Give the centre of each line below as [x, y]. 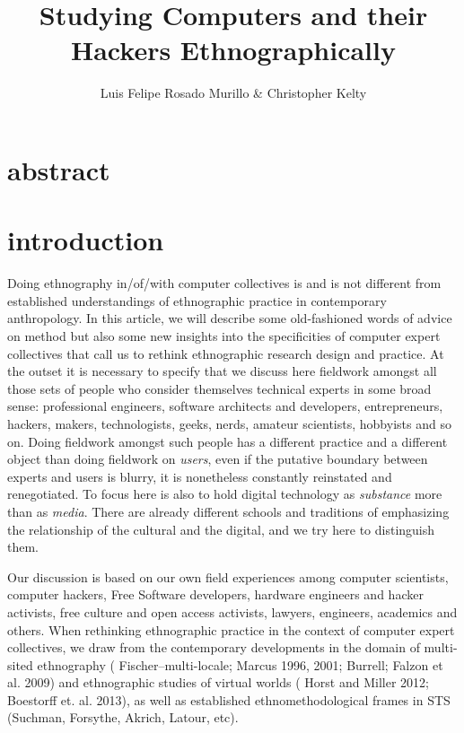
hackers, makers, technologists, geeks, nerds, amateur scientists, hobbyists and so [229, 423]
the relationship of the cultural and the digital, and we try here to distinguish [221, 529]
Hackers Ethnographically [233, 50]
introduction [86, 240]
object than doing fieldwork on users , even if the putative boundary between [218, 459]
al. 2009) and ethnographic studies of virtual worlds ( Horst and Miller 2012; [218, 682]
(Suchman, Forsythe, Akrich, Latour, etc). [123, 717]
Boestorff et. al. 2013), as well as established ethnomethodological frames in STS [229, 699]
